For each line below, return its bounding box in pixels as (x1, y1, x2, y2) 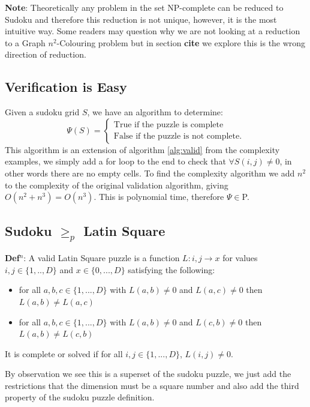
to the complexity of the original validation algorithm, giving (5, 178, 228, 191)
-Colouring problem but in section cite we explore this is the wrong (56, 36, 306, 49)
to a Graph (5, 36, 46, 49)
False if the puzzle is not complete (113, 132, 240, 141)
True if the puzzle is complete (113, 121, 224, 130)
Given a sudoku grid (5, 106, 80, 118)
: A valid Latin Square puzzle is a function (23, 252, 180, 264)
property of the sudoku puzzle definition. (5, 391, 155, 403)
